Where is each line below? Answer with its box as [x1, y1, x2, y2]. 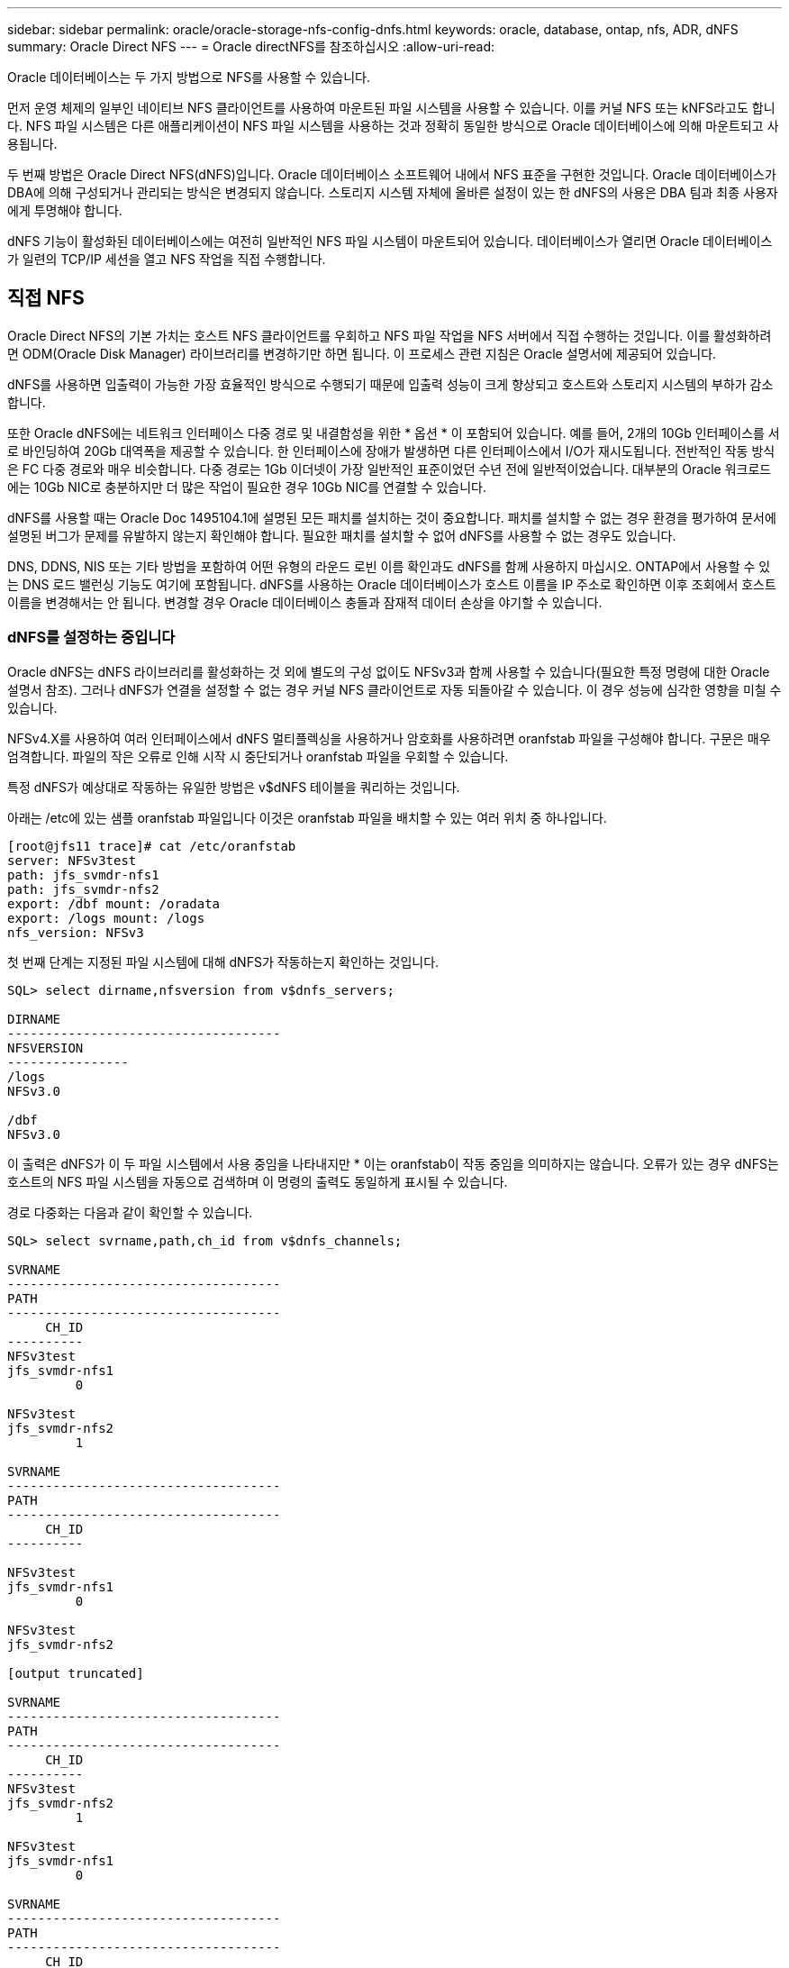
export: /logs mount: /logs [7, 910, 205, 925]
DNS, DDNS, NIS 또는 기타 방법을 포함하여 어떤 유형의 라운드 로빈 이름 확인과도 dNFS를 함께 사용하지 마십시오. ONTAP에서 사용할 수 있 [7, 558, 771, 574]
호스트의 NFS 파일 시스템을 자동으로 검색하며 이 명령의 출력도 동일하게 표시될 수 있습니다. [7, 1173, 508, 1189]
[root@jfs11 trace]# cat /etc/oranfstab [7, 838, 296, 853]
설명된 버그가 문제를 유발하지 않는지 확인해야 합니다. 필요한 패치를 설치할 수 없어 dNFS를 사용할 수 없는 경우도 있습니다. [7, 527, 676, 543]
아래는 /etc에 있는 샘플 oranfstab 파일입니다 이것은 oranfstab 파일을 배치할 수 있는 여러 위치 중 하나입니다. [7, 809, 607, 825]
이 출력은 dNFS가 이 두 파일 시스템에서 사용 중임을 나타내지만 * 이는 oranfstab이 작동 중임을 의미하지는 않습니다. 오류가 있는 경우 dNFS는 [7, 1155, 779, 1171]
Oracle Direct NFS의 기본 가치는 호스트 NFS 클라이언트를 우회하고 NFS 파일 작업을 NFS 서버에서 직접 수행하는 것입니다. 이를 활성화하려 [7, 327, 772, 343]
